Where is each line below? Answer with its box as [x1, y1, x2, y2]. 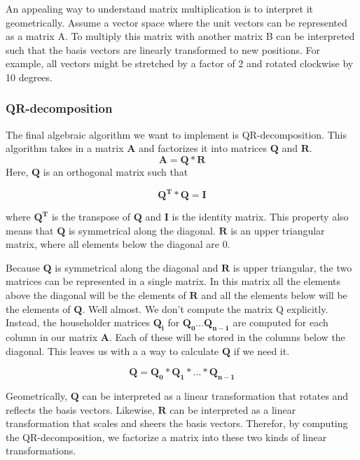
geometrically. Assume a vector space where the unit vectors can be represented [6, 15, 347, 29]
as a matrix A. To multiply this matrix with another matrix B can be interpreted [6, 29, 355, 43]
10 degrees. [6, 69, 53, 84]
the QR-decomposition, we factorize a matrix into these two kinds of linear [6, 429, 327, 444]
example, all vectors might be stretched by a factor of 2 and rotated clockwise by [6, 56, 354, 71]
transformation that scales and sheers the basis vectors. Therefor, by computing [6, 416, 348, 431]
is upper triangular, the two [233, 260, 352, 274]
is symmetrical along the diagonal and [55, 260, 219, 274]
